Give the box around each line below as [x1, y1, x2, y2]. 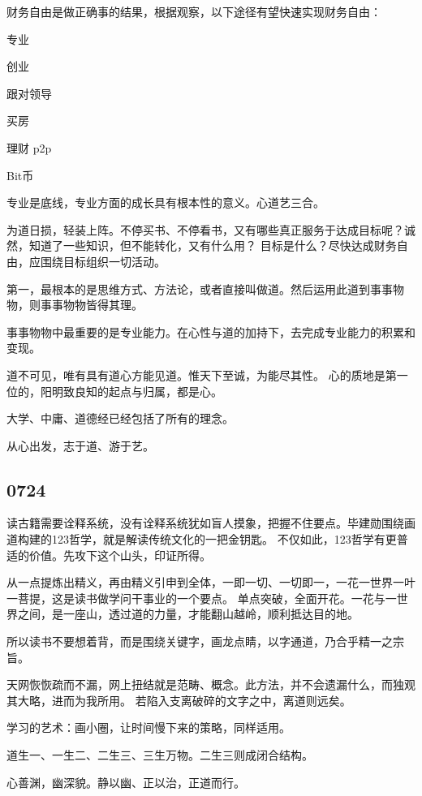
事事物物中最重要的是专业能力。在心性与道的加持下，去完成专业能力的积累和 [6, 323, 416, 340]
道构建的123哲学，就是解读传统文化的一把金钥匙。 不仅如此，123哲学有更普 [6, 531, 408, 548]
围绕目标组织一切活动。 [40, 252, 166, 269]
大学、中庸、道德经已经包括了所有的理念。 [6, 410, 234, 427]
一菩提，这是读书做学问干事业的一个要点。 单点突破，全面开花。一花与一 [6, 589, 397, 606]
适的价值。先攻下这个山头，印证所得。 [6, 546, 211, 563]
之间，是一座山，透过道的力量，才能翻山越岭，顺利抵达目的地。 [17, 605, 359, 622]
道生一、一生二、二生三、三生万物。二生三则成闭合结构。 [6, 747, 313, 764]
